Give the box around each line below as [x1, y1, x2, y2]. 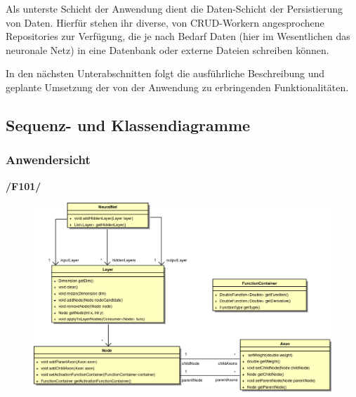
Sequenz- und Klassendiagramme [6, 114, 251, 135]
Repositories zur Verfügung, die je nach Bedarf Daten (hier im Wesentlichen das [6, 29, 350, 43]
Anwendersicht [6, 151, 91, 168]
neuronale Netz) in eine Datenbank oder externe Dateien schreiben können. [6, 42, 329, 57]
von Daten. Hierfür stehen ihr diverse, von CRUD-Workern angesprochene [6, 15, 324, 29]
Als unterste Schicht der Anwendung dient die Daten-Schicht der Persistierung [6, 1, 343, 15]
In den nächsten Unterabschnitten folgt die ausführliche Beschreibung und [6, 66, 325, 81]
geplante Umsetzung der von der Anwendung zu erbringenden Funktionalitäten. [6, 79, 349, 94]
